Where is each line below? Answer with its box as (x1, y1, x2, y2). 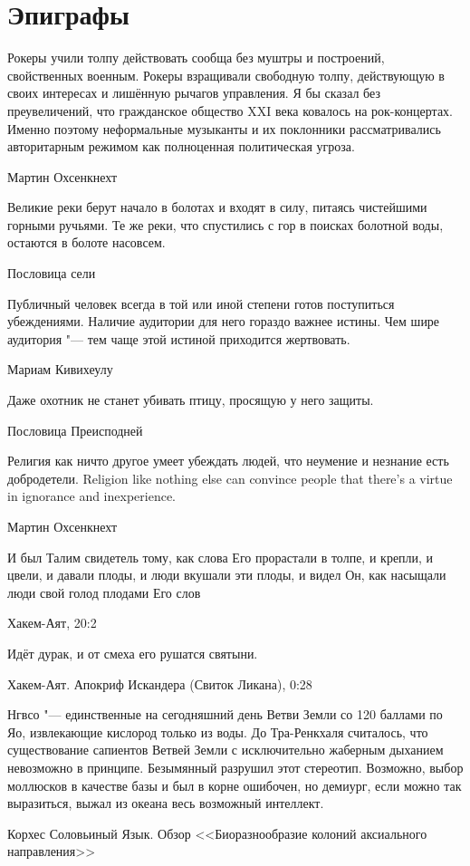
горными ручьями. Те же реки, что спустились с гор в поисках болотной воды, (7, 215, 444, 234)
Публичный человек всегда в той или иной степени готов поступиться (7, 293, 395, 313)
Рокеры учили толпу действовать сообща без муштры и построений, (7, 48, 385, 67)
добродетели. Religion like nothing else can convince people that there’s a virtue (7, 468, 453, 487)
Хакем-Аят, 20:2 (7, 613, 97, 632)
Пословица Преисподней (7, 420, 143, 439)
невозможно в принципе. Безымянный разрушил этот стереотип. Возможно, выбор (7, 757, 464, 776)
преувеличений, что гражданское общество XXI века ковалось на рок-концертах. (7, 101, 453, 120)
